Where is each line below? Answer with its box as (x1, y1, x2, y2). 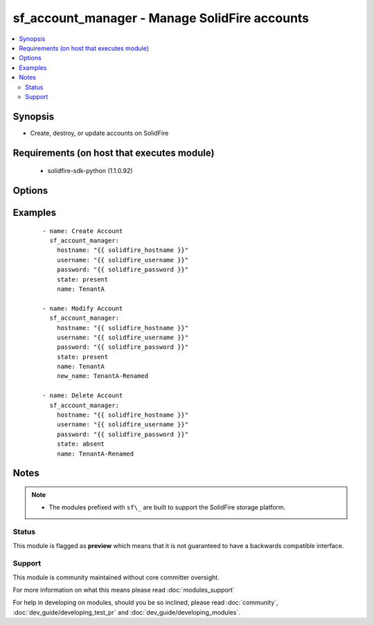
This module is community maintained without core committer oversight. (12, 573, 220, 581)
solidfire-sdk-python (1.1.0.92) (47, 167, 133, 175)
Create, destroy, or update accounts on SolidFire (30, 129, 169, 137)
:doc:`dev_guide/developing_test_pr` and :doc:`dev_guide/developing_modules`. (12, 608, 240, 616)
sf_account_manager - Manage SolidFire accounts (12, 10, 310, 26)
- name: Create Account (42, 227, 123, 235)
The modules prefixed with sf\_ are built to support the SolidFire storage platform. (48, 503, 286, 511)
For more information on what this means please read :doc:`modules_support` (12, 586, 235, 595)
